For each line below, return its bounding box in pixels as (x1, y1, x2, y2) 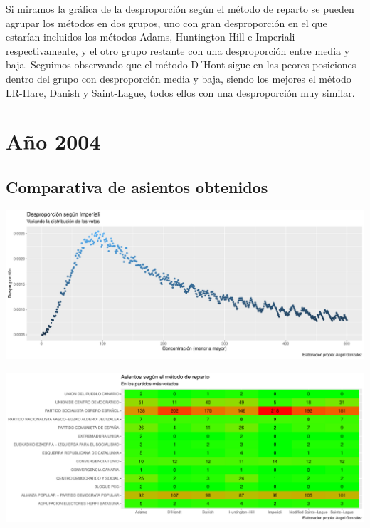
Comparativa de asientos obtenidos (6, 175, 268, 197)
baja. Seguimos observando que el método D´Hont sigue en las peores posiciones (6, 57, 356, 72)
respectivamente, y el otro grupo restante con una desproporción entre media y (6, 43, 350, 58)
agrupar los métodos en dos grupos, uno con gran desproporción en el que (6, 15, 327, 30)
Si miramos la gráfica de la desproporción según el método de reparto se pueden (6, 1, 354, 16)
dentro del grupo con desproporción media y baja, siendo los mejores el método (6, 71, 351, 86)
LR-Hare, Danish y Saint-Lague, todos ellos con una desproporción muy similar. (6, 85, 355, 100)
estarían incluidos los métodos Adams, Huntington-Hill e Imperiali (6, 29, 295, 44)
